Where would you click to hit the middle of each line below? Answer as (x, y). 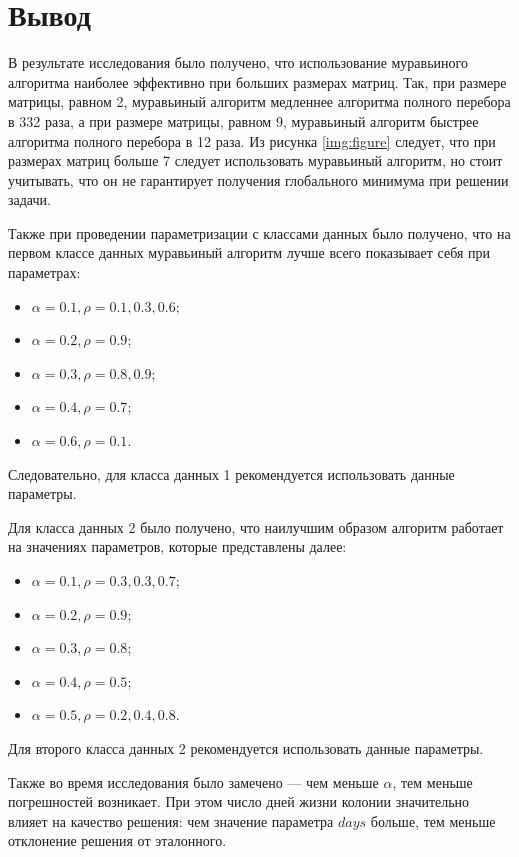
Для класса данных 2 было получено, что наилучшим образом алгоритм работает (256, 526)
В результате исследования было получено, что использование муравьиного (238, 62)
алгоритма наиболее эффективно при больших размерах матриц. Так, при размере (257, 81)
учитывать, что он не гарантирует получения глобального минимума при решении (258, 179)
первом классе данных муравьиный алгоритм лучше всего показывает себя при (249, 252)
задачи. (29, 199)
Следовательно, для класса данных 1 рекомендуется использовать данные (231, 473)
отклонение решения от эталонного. (117, 840)
